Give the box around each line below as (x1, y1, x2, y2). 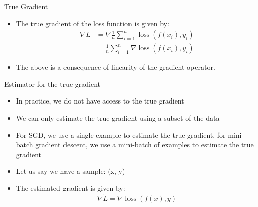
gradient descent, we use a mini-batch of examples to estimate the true (35, 139, 254, 150)
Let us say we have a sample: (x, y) (16, 166, 125, 176)
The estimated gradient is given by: (16, 183, 125, 193)
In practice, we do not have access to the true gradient (16, 95, 184, 106)
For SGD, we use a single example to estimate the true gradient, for (16, 129, 226, 140)
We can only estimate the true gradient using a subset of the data (16, 113, 220, 123)
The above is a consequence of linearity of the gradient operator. (16, 62, 215, 72)
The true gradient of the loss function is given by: (16, 18, 169, 28)
